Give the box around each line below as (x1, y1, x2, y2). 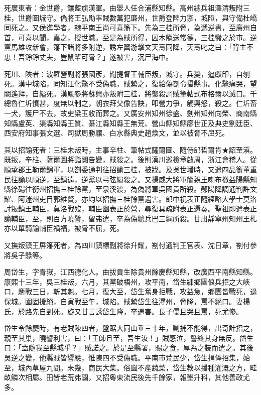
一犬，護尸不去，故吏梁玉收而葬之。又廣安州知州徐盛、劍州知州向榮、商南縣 (4, 107, 257, 118)
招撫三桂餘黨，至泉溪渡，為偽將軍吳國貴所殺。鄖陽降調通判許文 (46, 184, 257, 194)
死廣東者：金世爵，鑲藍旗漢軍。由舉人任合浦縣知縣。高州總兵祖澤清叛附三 (4, 3, 250, 13)
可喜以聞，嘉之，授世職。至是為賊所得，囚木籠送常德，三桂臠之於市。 (18, 32, 250, 42)
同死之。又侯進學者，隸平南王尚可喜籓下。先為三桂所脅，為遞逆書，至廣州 (4, 22, 250, 33)
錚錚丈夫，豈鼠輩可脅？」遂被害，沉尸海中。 (25, 51, 173, 62)
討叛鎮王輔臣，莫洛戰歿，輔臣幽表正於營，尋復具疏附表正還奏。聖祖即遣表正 (4, 203, 257, 214)
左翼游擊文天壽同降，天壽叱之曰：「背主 (116, 42, 246, 52)
